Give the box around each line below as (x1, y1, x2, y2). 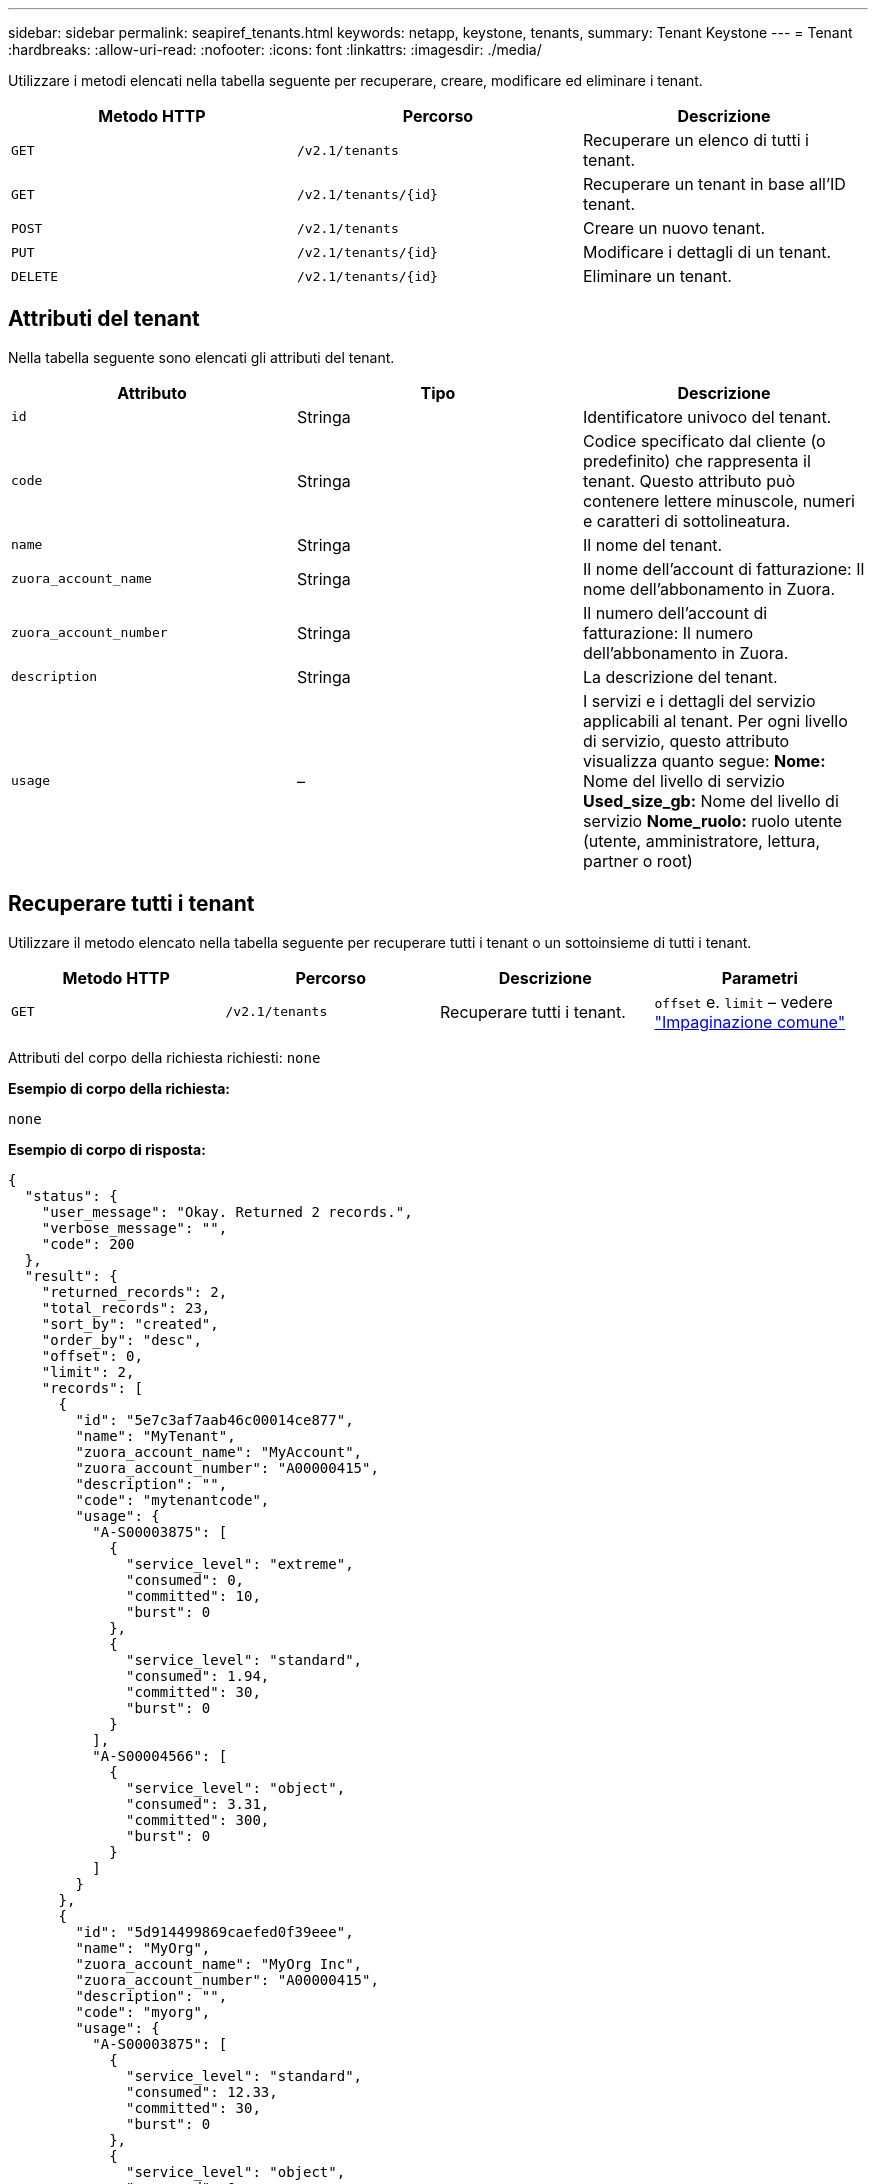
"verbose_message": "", (41, 1219, 228, 1236)
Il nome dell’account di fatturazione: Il (582, 558, 865, 579)
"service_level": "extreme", (126, 1555, 354, 1572)
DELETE (11, 268, 58, 284)
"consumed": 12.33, (126, 2083, 278, 2100)
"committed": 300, (126, 1811, 270, 1828)
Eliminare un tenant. (582, 266, 732, 286)
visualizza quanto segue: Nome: (582, 750, 826, 771)
